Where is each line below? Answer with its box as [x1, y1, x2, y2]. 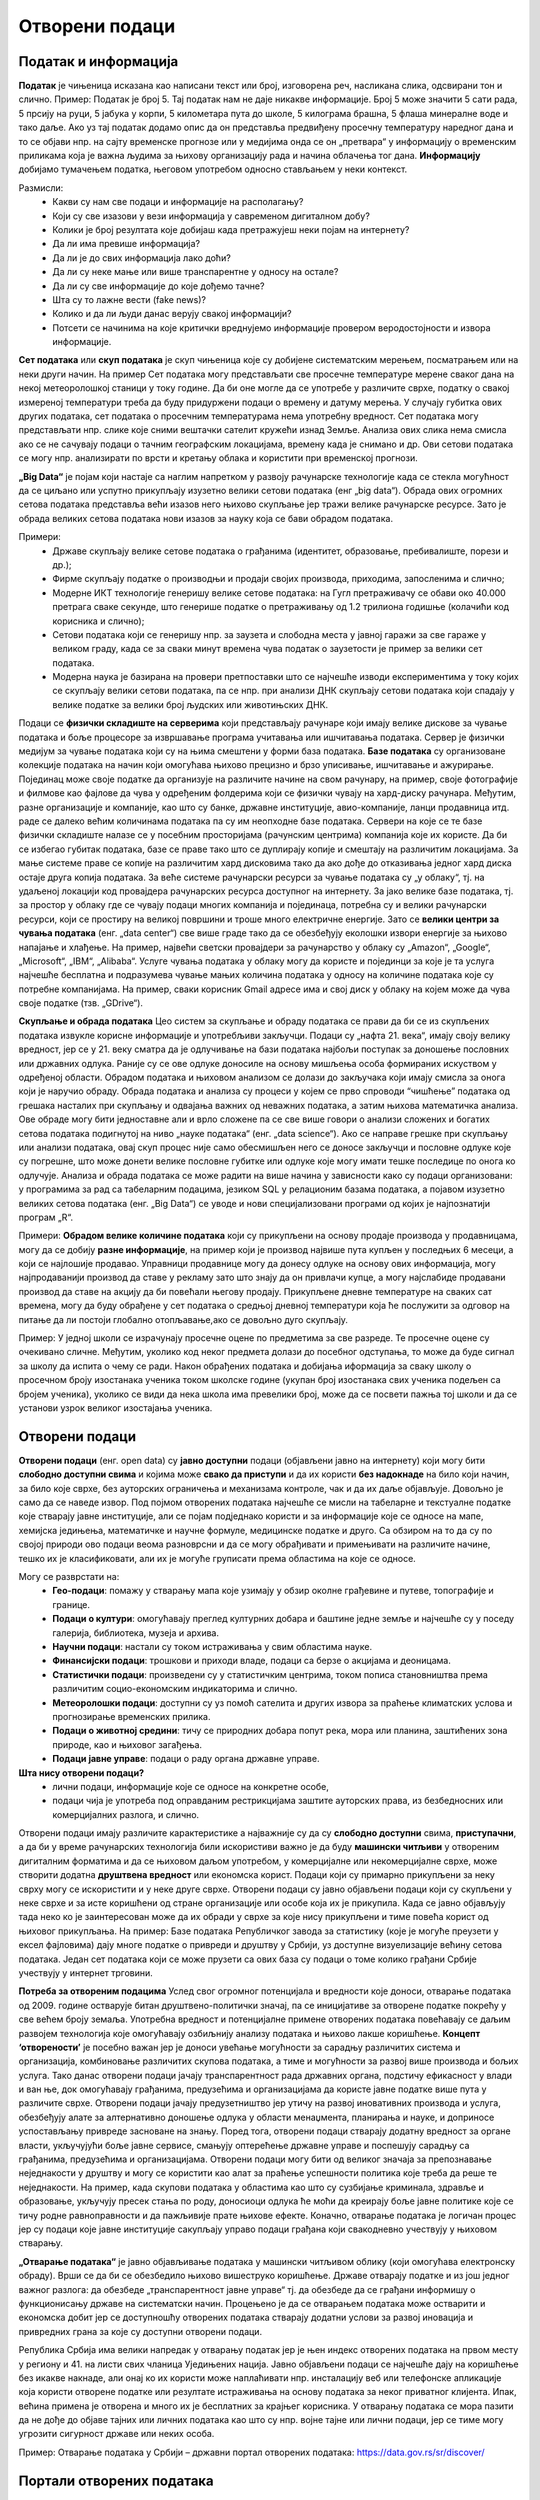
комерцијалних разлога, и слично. [52, 1808, 200, 1820]
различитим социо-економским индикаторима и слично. [52, 1683, 298, 1695]
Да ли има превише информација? [52, 238, 200, 250]
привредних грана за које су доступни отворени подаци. [18, 2325, 263, 2337]
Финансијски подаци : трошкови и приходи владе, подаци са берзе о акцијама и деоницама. [52, 1655, 452, 1667]
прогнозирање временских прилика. [52, 1710, 211, 1722]
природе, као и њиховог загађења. [52, 1738, 203, 1750]
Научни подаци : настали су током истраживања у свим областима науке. [52, 1640, 373, 1652]
